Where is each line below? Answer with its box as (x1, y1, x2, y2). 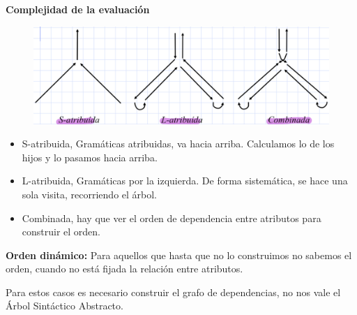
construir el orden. (22, 224, 101, 239)
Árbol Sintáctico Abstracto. (6, 298, 123, 313)
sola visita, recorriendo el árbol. (22, 186, 158, 201)
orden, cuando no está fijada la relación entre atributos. (6, 261, 243, 276)
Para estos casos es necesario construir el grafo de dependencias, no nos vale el (6, 284, 341, 299)
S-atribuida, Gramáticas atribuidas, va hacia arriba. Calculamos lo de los (22, 136, 335, 151)
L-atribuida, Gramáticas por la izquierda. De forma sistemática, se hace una (22, 173, 348, 188)
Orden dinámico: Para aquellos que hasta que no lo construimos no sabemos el (6, 247, 352, 262)
